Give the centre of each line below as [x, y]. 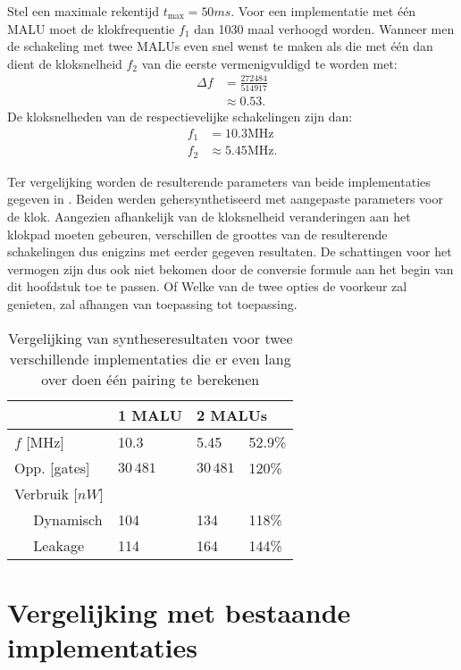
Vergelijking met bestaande [179, 611]
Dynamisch [68, 519]
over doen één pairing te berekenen [151, 379]
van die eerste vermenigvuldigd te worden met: [269, 63]
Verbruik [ [46, 493]
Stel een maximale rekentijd [83, 11]
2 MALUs [232, 415]
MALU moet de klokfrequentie [91, 28]
